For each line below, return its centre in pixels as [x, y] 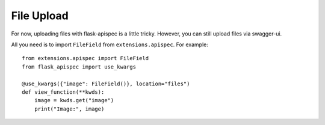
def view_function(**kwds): [63, 92]
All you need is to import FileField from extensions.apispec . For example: [110, 44]
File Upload [40, 16]
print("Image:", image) [69, 109]
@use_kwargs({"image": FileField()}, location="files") [106, 84]
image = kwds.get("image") [74, 100]
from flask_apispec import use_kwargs [79, 67]
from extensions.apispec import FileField [85, 58]
